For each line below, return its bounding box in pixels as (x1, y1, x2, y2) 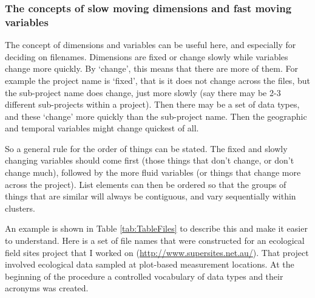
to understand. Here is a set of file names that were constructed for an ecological (5, 234, 305, 247)
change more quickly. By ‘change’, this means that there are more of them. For (5, 62, 298, 75)
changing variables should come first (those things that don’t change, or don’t (5, 154, 294, 167)
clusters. (5, 201, 35, 214)
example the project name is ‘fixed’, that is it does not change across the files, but (5, 74, 310, 86)
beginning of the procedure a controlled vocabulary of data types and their (5, 269, 283, 282)
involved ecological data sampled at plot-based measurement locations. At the (5, 258, 294, 271)
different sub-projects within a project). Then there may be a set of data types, (5, 98, 300, 111)
